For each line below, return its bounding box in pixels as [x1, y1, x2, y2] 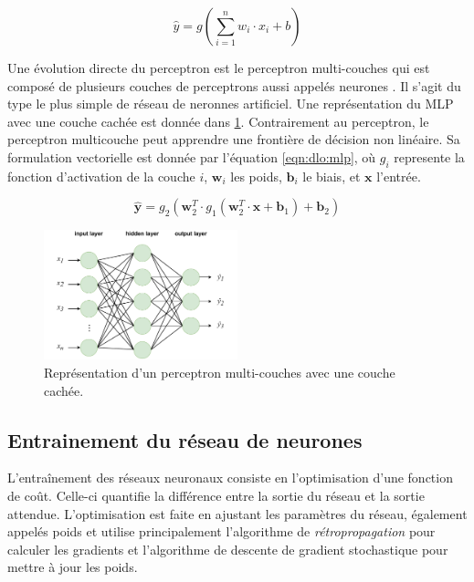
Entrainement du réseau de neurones [7, 425, 363, 453]
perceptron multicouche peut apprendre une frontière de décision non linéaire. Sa [7, 130, 460, 149]
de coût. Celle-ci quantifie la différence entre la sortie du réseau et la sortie [7, 485, 425, 504]
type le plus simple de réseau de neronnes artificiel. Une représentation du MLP [7, 94, 454, 113]
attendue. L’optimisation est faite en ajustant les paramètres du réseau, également [7, 504, 468, 523]
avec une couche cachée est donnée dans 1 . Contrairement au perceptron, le [7, 111, 429, 130]
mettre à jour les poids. [7, 557, 138, 577]
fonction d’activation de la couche [7, 166, 195, 185]
